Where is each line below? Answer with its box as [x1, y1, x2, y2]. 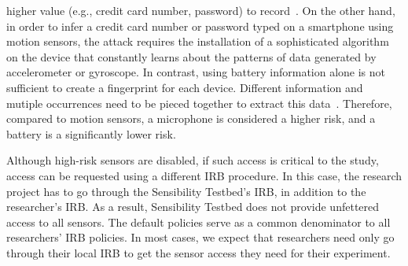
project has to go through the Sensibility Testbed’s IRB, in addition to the [6, 183, 366, 199]
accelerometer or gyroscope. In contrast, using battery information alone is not [6, 64, 386, 80]
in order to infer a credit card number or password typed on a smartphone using [6, 17, 394, 34]
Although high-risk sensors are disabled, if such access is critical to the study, [6, 152, 379, 168]
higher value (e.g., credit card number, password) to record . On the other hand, [6, 2, 395, 18]
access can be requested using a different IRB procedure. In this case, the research [6, 167, 402, 183]
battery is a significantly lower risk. [6, 125, 176, 142]
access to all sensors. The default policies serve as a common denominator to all [6, 213, 391, 230]
